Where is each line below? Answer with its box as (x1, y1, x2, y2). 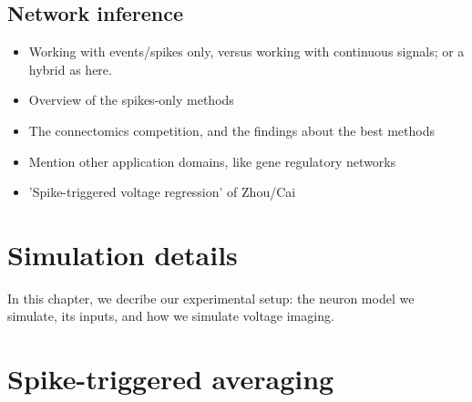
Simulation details (7, 235, 238, 273)
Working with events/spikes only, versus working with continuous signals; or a (28, 42, 465, 61)
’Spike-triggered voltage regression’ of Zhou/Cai (28, 182, 296, 201)
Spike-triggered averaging (7, 360, 334, 397)
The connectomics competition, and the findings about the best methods (28, 120, 435, 139)
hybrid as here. (28, 59, 112, 78)
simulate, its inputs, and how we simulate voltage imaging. (7, 306, 334, 325)
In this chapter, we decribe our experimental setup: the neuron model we (7, 288, 415, 307)
